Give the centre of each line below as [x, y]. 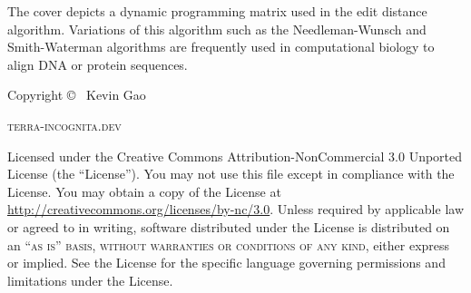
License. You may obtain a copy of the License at [144, 191]
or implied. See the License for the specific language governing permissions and [226, 263]
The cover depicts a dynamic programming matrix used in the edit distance [217, 11]
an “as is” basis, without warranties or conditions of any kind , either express [229, 244]
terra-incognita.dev [64, 125]
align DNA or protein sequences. [98, 64]
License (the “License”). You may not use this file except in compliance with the [231, 174]
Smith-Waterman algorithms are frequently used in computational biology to [221, 47]
